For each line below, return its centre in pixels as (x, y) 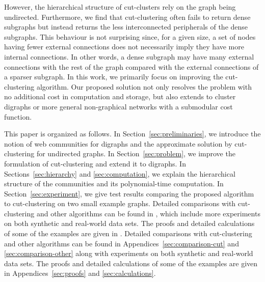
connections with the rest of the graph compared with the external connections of (131, 66)
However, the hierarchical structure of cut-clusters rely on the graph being (120, 7)
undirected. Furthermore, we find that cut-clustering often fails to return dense (127, 17)
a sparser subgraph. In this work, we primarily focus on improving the (114, 77)
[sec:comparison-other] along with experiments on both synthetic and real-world (129, 253)
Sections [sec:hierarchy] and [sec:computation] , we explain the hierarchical (120, 173)
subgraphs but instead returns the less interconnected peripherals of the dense (126, 27)
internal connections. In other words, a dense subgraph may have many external (129, 56)
